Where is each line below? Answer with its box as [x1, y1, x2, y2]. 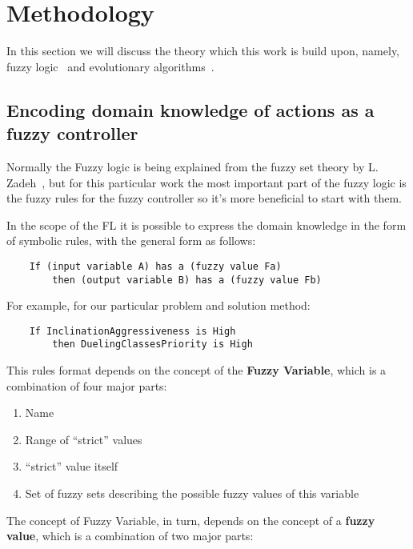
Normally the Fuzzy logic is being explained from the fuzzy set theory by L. [6, 158, 379, 174]
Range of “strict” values [25, 431, 142, 447]
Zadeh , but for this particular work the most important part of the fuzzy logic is [6, 174, 407, 190]
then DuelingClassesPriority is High [52, 339, 253, 351]
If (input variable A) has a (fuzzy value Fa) [29, 260, 282, 272]
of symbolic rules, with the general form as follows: [6, 232, 256, 249]
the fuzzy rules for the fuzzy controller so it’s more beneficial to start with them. [6, 190, 403, 206]
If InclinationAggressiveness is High [29, 325, 236, 337]
